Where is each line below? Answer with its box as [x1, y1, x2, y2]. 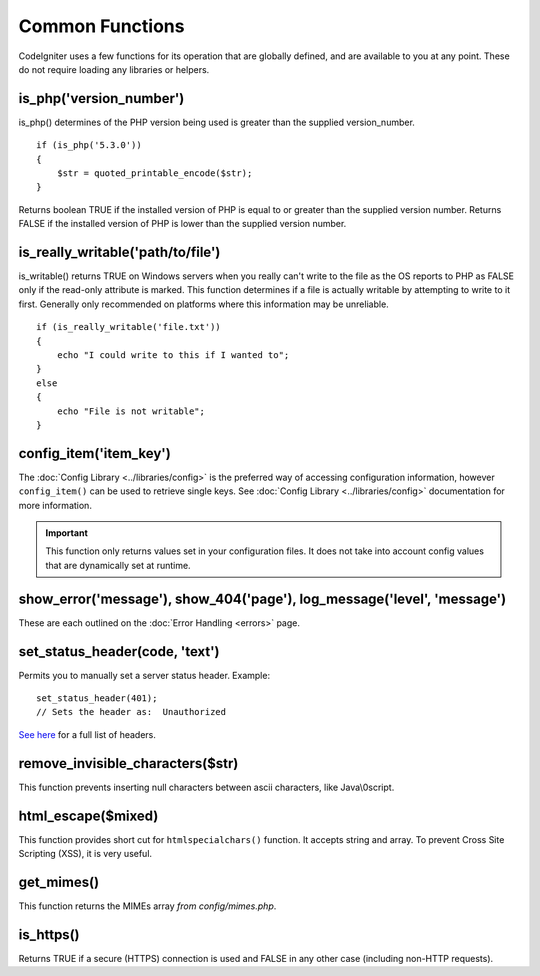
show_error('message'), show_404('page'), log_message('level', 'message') [18, 590, 507, 607]
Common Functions [18, 15, 185, 37]
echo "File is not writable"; [56, 405, 205, 417]
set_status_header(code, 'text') [18, 643, 220, 660]
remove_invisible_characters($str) [18, 755, 239, 772]
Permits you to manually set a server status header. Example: [18, 669, 270, 681]
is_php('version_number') [18, 90, 185, 107]
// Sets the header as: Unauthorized [36, 706, 227, 718]
